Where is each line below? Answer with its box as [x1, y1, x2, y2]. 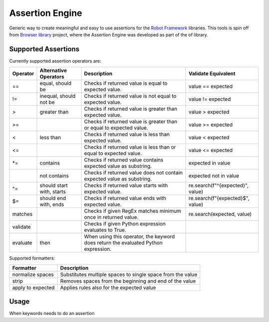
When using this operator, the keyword [84, 233, 175, 240]
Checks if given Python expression [84, 220, 166, 227]
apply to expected [12, 284, 55, 291]
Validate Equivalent [188, 70, 236, 77]
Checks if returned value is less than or [84, 144, 176, 151]
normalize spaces [12, 271, 54, 278]
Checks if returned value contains [84, 157, 164, 163]
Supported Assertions [9, 45, 80, 53]
